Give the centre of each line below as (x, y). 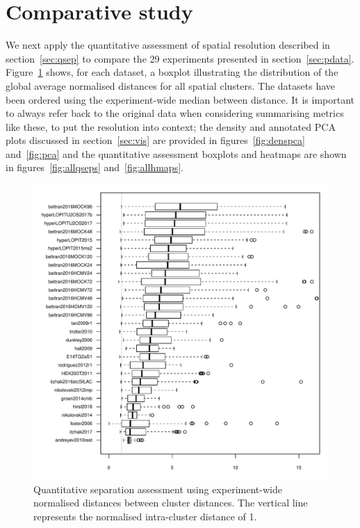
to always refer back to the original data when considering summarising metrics (175, 113)
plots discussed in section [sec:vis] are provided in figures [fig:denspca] (155, 140)
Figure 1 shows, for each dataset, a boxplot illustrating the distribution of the (172, 72)
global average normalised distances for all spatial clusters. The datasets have (171, 85)
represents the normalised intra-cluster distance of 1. (145, 516)
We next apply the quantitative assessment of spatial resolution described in (168, 45)
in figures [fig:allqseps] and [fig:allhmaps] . (95, 167)
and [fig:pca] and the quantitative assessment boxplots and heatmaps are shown (176, 153)
